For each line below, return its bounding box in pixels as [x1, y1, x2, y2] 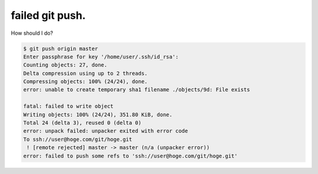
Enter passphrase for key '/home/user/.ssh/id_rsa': [23, 53, 179, 60]
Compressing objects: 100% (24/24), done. [23, 78, 148, 85]
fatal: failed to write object [23, 103, 114, 110]
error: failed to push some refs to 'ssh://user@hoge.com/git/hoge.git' [23, 152, 238, 159]
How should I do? [11, 29, 54, 37]
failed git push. [11, 9, 86, 22]
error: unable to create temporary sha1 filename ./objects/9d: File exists [23, 86, 250, 93]
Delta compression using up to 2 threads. [23, 70, 148, 77]
